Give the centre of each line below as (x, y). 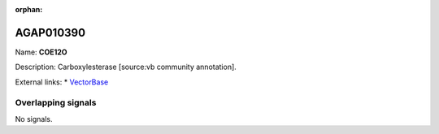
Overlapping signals (56, 103)
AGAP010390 (50, 32)
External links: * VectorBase (62, 82)
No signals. (34, 119)
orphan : (29, 9)
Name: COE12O (41, 52)
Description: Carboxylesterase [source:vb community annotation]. (126, 67)
